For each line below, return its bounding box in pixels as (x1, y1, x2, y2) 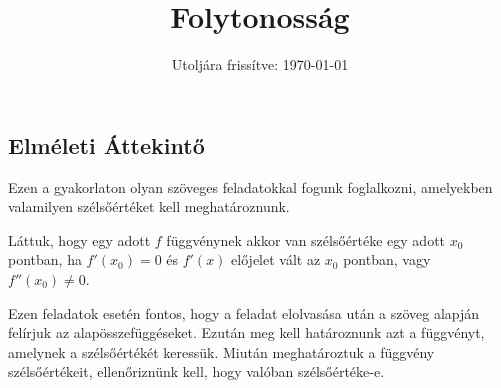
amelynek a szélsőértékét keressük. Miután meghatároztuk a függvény (8, 341, 435, 362)
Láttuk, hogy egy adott (8, 229, 151, 250)
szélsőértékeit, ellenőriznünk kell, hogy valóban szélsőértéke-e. (8, 361, 385, 382)
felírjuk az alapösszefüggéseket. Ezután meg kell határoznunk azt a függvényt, (8, 322, 485, 343)
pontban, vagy (343, 249, 431, 270)
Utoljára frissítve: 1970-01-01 (171, 54, 349, 75)
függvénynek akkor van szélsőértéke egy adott (166, 229, 446, 250)
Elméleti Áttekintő (8, 129, 205, 160)
